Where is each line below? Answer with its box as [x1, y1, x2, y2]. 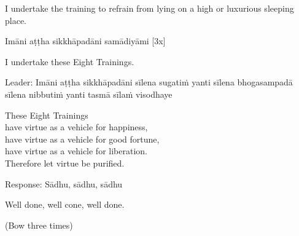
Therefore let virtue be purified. [5, 156, 125, 169]
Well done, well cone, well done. [5, 198, 125, 211]
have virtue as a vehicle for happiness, [5, 120, 148, 133]
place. [5, 14, 26, 26]
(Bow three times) [5, 218, 73, 231]
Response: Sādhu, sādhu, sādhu [5, 177, 123, 190]
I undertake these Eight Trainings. [5, 55, 134, 68]
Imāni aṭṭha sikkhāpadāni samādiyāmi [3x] [5, 34, 166, 47]
